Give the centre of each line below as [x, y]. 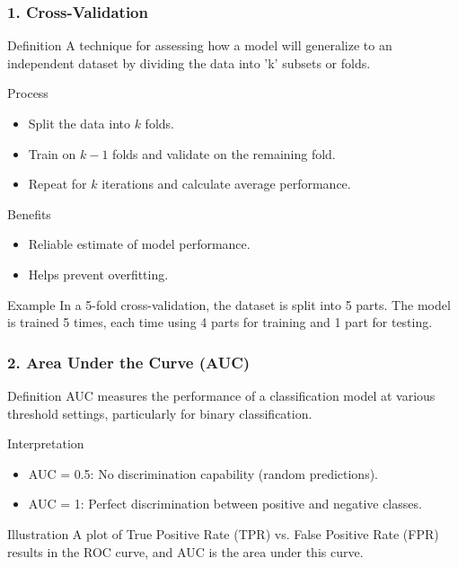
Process [28, 93]
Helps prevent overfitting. [98, 274]
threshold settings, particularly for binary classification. [160, 413]
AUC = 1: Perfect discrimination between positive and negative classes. [225, 504]
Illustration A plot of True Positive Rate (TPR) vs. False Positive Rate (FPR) [223, 533]
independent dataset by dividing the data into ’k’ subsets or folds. [189, 62]
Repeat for [57, 184]
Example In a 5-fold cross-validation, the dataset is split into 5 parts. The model [229, 304]
